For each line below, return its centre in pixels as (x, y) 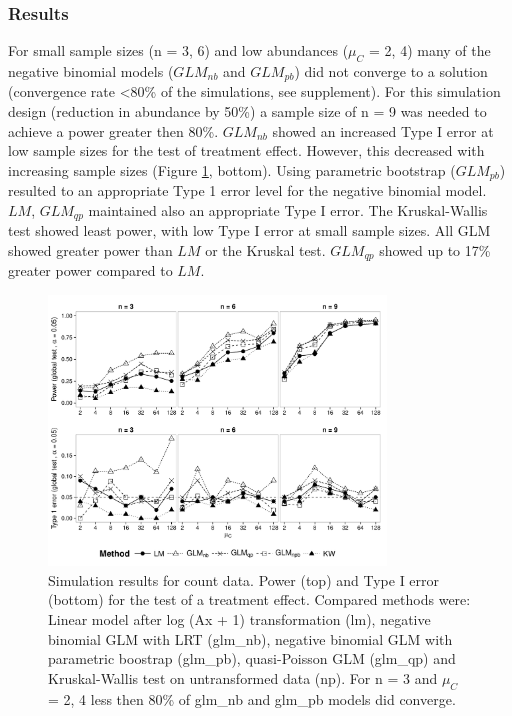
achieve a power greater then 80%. (113, 130)
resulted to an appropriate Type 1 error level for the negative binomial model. (247, 190)
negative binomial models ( (91, 71)
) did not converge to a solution (391, 71)
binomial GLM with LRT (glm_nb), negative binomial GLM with (250, 638)
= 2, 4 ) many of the (430, 50)
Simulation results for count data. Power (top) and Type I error (244, 579)
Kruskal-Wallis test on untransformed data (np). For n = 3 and (243, 677)
